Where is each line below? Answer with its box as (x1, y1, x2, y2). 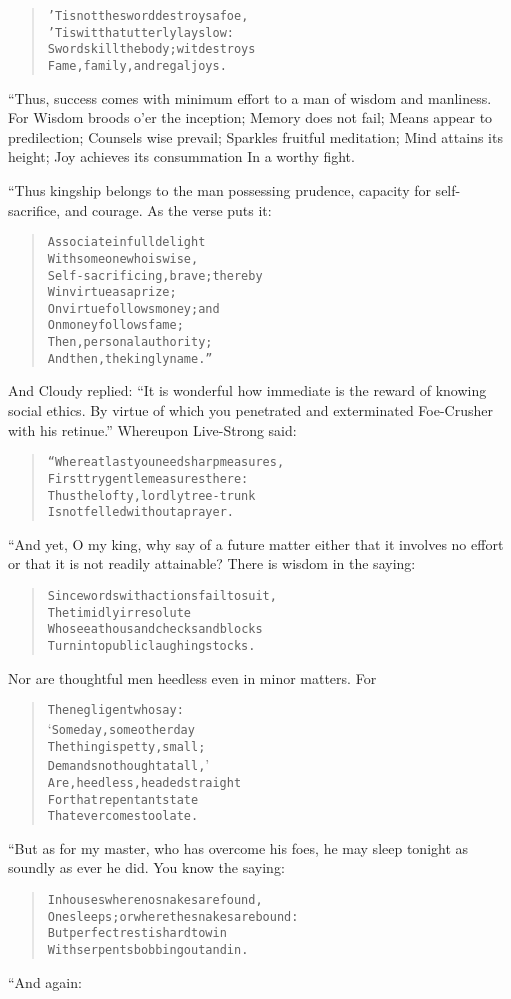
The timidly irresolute (47, 605, 191, 620)
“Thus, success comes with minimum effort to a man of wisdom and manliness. (8, 87, 492, 108)
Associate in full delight (47, 235, 206, 250)
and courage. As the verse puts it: (64, 199, 272, 220)
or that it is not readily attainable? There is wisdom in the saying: (8, 553, 416, 574)
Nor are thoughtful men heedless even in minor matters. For (8, 667, 377, 688)
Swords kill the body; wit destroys (47, 42, 256, 57)
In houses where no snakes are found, (47, 893, 263, 908)
